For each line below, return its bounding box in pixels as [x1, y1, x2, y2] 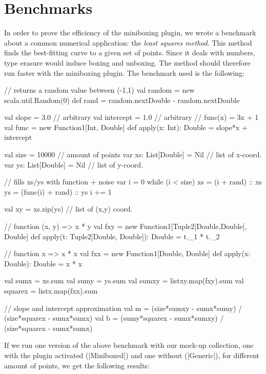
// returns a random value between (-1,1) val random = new [4, 85, 195, 95]
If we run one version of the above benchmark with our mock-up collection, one [4, 340, 254, 350]
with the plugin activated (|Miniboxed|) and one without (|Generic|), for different [4, 349, 260, 360]
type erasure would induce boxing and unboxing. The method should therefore [4, 57, 251, 68]
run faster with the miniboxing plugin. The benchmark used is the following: [4, 67, 245, 78]
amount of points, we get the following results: [4, 360, 150, 370]
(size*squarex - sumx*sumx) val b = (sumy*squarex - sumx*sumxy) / [4, 313, 224, 323]
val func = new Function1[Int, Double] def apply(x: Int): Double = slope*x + [4, 121, 248, 132]
